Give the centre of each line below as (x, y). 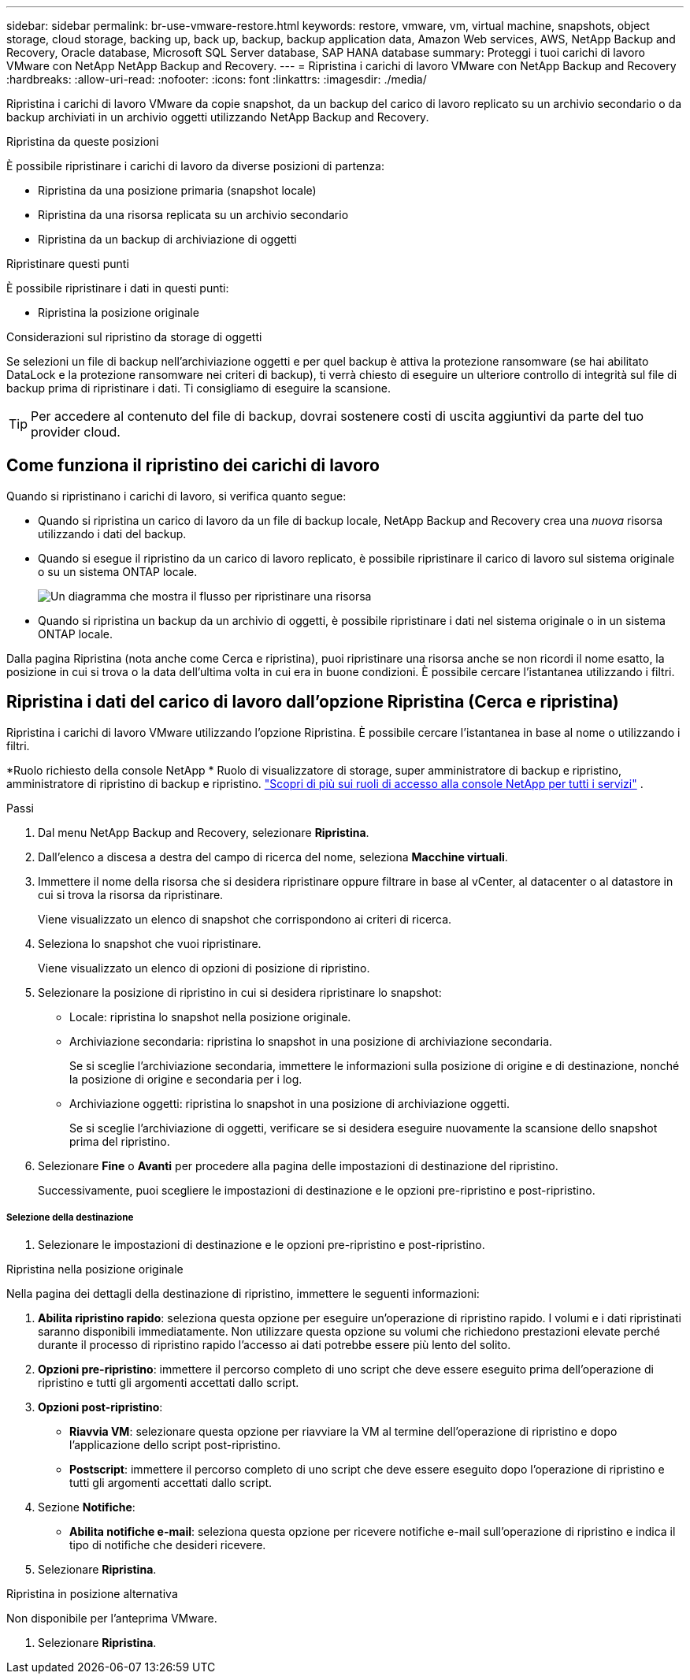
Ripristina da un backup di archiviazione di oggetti (167, 239)
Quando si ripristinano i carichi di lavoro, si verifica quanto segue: (176, 496)
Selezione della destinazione (70, 1218)
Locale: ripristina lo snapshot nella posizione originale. (210, 1017)
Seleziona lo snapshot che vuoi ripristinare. (150, 943)
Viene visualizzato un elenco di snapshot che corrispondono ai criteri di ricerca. (245, 919)
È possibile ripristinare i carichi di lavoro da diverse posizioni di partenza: (195, 166)
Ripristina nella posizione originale (95, 1269)
